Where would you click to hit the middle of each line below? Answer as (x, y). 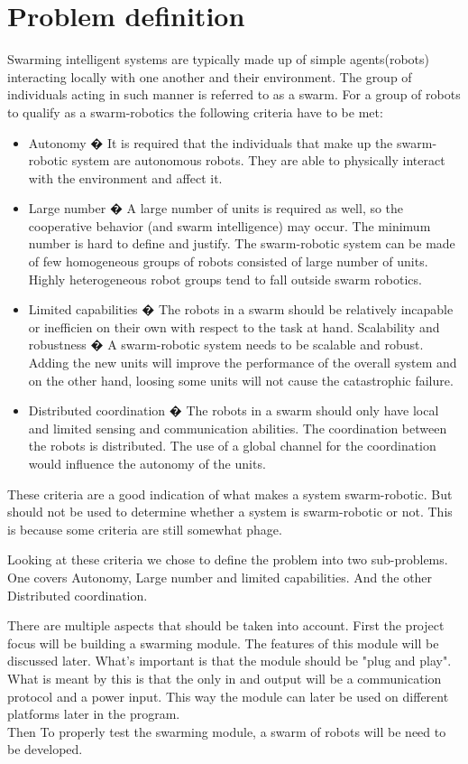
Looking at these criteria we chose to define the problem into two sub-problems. (228, 559)
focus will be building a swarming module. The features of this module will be (223, 643)
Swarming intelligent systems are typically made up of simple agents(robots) (219, 59)
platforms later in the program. (94, 714)
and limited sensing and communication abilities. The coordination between (238, 428)
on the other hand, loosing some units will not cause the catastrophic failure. (241, 380)
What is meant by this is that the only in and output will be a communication (225, 678)
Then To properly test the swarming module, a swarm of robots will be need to (227, 731)
